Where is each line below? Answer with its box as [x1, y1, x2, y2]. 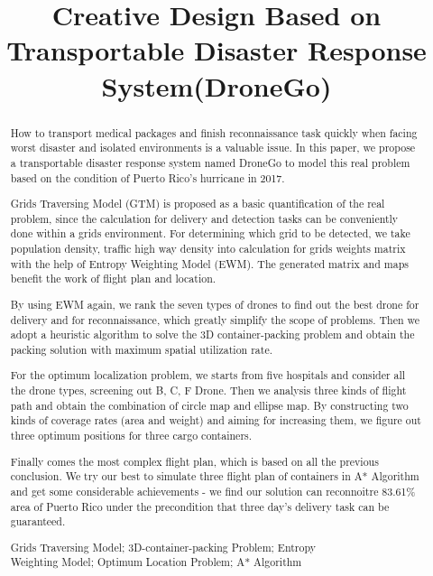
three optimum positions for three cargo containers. [10, 428, 253, 443]
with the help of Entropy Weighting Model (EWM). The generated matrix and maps [10, 255, 409, 271]
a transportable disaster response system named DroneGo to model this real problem [10, 154, 410, 170]
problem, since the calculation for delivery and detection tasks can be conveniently [10, 210, 399, 226]
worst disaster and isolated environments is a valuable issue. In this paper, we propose [10, 140, 416, 155]
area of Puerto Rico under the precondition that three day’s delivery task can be [10, 498, 390, 514]
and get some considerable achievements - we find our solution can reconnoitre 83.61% [10, 483, 416, 498]
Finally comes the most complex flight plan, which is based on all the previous [10, 453, 379, 469]
